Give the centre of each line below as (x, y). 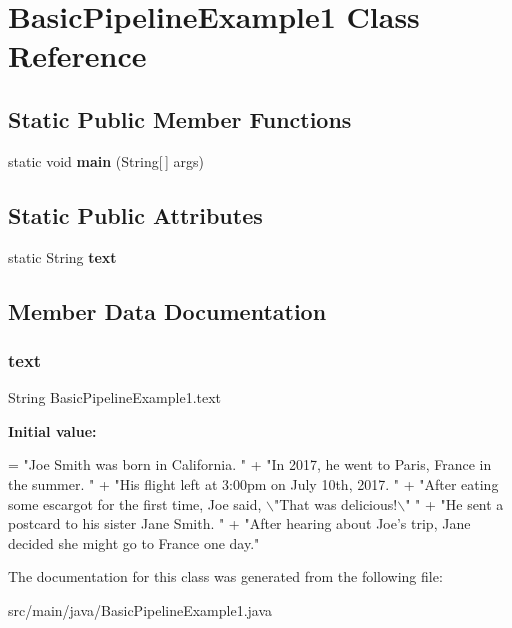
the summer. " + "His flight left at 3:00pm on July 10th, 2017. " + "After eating (253, 483)
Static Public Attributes (135, 214)
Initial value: (52, 430)
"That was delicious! (335, 503)
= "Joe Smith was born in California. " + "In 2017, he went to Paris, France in (250, 464)
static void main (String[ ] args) (106, 160)
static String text (62, 256)
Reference (77, 55)
